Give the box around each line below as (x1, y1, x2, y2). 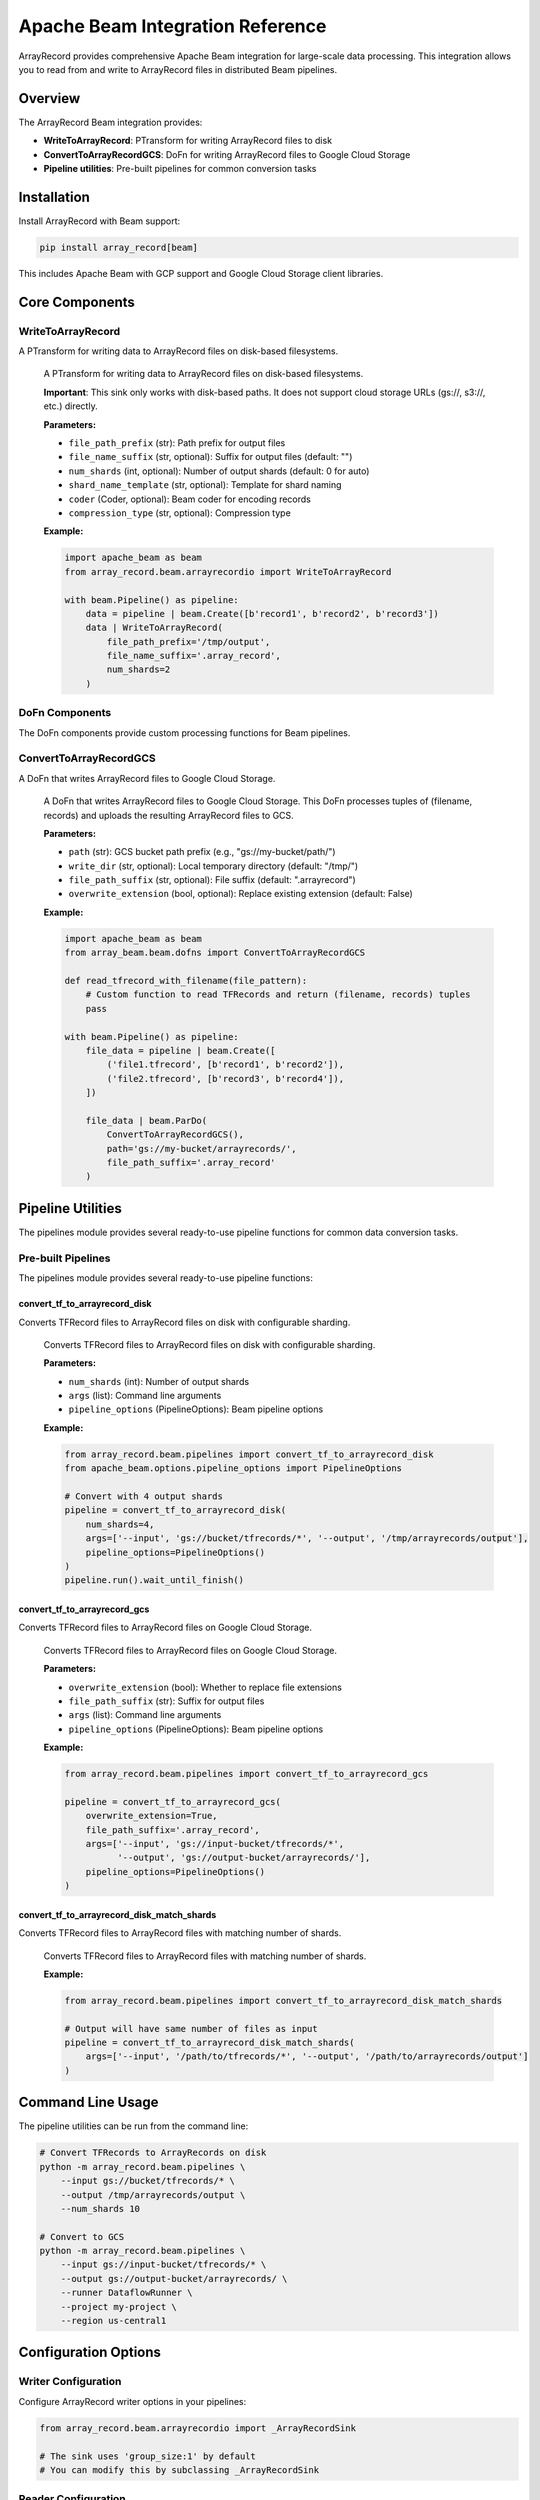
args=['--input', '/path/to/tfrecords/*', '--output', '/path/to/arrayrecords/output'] (85, 2051, 529, 2062)
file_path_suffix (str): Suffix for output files (68, 1695, 265, 1707)
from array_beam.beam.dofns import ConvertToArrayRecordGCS (64, 947, 366, 959)
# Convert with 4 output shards (64, 1491, 224, 1502)
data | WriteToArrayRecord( (85, 622, 224, 634)
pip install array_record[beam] (39, 241, 199, 253)
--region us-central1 (60, 2315, 167, 2327)
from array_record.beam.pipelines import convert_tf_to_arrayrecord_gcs (64, 1768, 429, 1780)
